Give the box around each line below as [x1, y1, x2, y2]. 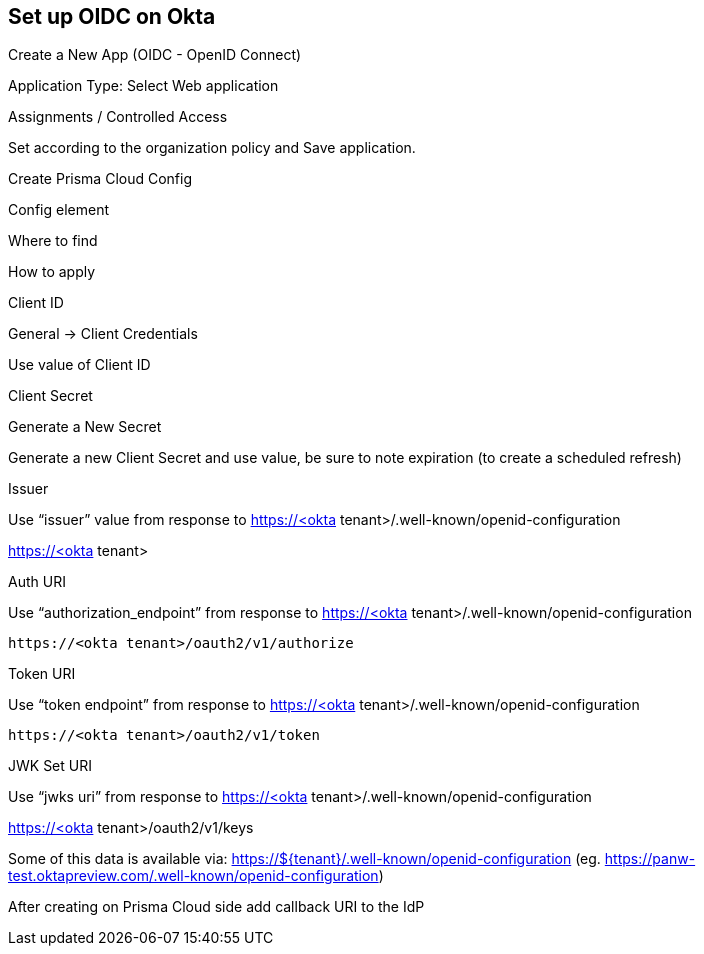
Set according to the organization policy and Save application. [8, 139, 416, 157]
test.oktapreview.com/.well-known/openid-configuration [8, 867, 379, 885]
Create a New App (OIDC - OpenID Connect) [8, 46, 302, 64]
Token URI [8, 665, 76, 683]
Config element [8, 201, 109, 219]
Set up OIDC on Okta [8, 4, 216, 29]
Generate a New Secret [8, 418, 162, 436]
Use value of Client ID [8, 356, 151, 374]
